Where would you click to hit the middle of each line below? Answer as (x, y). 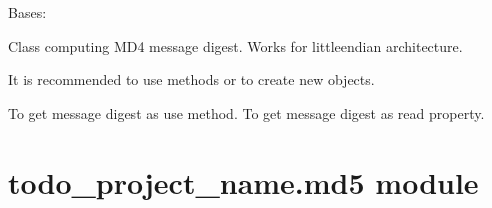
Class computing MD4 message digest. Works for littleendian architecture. (235, 45)
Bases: (27, 12)
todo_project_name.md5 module (243, 181)
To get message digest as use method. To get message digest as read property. (246, 112)
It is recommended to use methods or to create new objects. (191, 79)
